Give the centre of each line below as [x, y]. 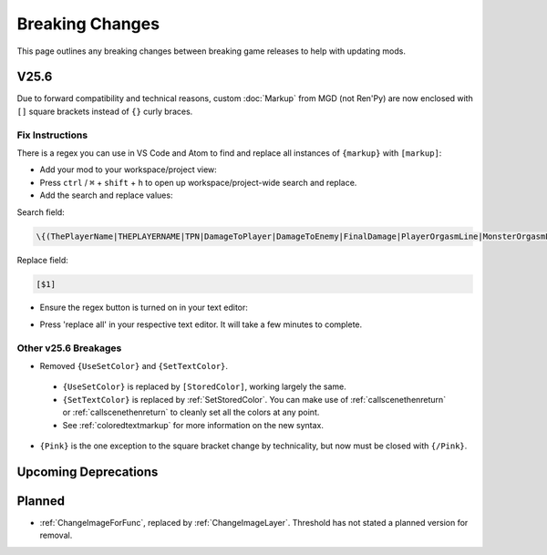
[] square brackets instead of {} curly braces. [105, 111]
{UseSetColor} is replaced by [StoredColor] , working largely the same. [204, 386]
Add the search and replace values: [106, 195]
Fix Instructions [52, 135]
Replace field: [42, 260]
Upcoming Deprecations [88, 472]
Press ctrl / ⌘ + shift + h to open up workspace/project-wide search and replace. [198, 182]
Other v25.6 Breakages [69, 348]
